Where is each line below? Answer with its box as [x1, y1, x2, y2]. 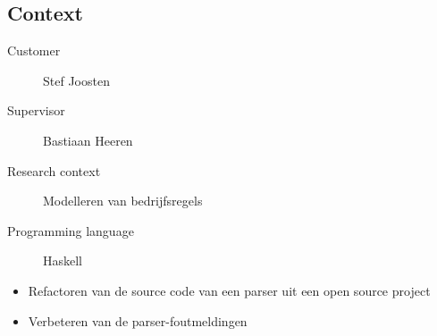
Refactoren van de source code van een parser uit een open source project [28, 281, 431, 299]
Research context [7, 161, 101, 180]
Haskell [43, 251, 83, 270]
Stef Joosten [43, 71, 110, 89]
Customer [7, 41, 61, 60]
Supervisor [7, 101, 65, 120]
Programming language [7, 221, 134, 239]
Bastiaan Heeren [43, 130, 133, 149]
